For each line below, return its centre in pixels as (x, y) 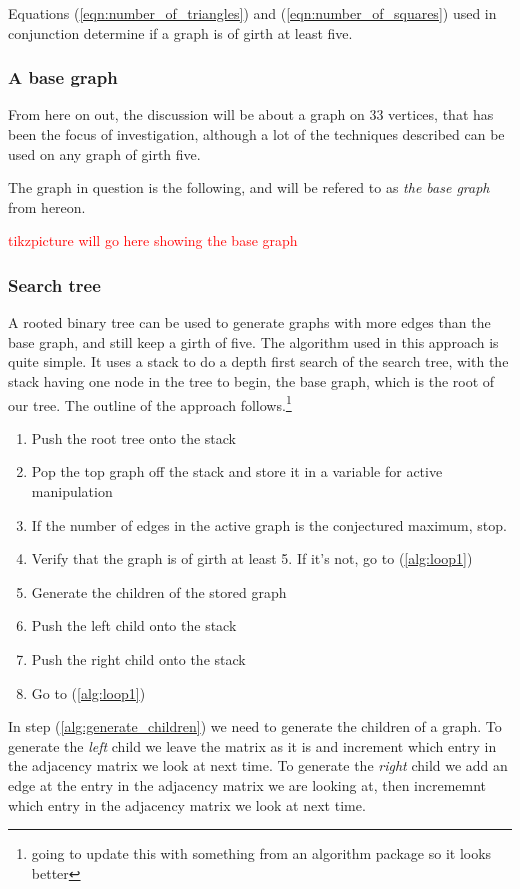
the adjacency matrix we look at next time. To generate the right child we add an (258, 765)
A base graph (63, 77)
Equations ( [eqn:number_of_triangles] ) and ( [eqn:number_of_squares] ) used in (252, 13)
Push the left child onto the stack (134, 625)
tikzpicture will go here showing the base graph (153, 240)
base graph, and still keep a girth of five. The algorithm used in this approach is (253, 341)
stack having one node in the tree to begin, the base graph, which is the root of (251, 380)
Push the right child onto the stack (138, 658)
